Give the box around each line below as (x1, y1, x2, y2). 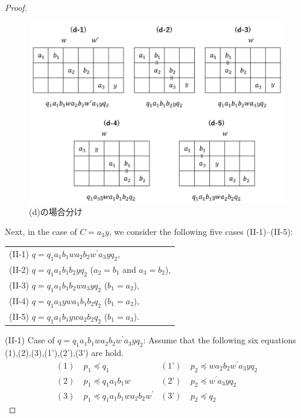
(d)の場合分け (29, 205, 83, 217)
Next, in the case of (5, 225, 77, 238)
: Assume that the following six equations (143, 334, 296, 346)
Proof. (5, 1, 27, 13)
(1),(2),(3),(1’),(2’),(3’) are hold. (5, 346, 124, 359)
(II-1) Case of (5, 334, 55, 346)
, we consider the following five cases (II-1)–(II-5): (109, 225, 293, 238)
